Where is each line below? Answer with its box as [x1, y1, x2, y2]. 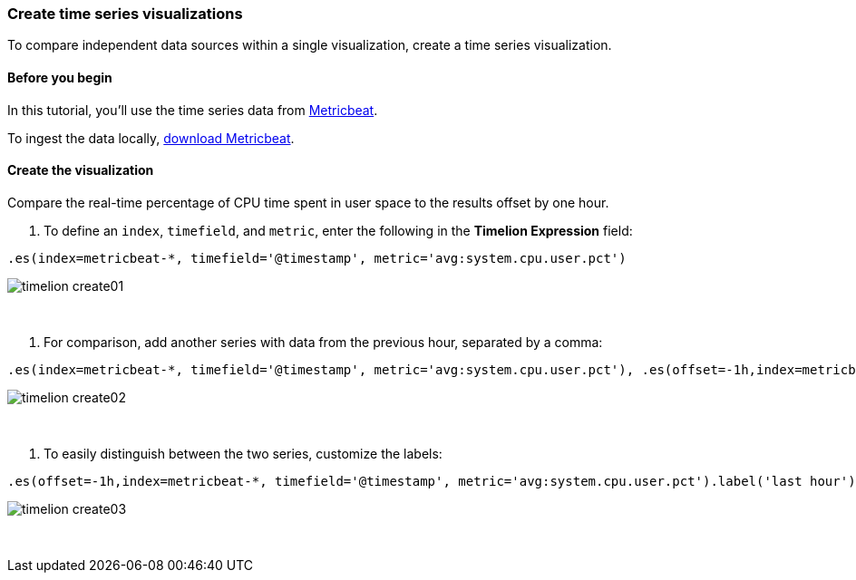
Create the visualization [7, 162, 154, 179]
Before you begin [7, 69, 112, 85]
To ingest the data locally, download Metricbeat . [7, 130, 295, 146]
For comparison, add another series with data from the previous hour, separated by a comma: [44, 333, 603, 350]
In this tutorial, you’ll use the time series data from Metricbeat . [7, 101, 378, 118]
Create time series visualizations [7, 5, 243, 23]
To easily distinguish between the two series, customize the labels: [44, 445, 443, 461]
